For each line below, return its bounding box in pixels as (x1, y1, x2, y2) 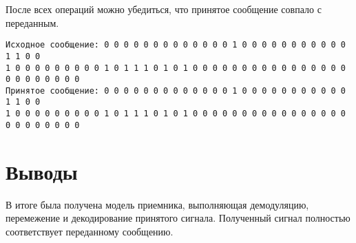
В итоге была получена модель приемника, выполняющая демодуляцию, (6, 197, 309, 211)
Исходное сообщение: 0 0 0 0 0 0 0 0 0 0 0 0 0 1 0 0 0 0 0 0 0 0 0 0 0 (6, 40, 346, 50)
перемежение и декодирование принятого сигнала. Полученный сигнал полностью (6, 211, 350, 225)
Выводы (6, 157, 78, 185)
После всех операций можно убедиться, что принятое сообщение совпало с (6, 2, 322, 16)
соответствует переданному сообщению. (6, 224, 174, 238)
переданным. (6, 15, 59, 30)
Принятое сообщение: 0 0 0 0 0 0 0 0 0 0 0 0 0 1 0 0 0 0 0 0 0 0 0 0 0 (6, 85, 346, 96)
